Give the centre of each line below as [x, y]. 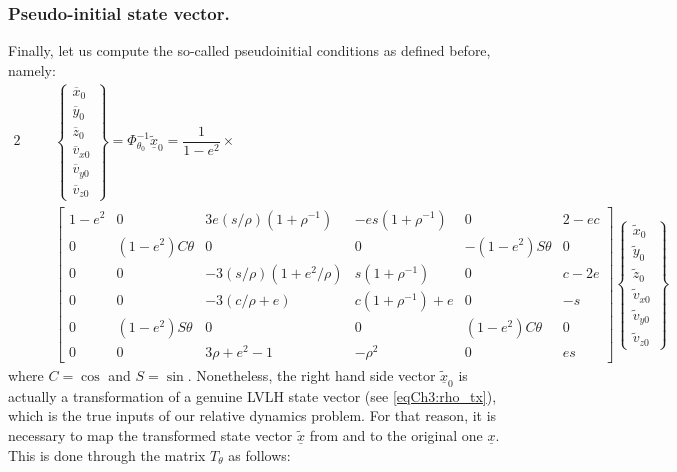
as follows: [259, 454]
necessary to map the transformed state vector [150, 435]
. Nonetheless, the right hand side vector [311, 374]
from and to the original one [396, 435]
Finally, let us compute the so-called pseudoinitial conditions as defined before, [249, 50]
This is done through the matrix [107, 454]
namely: [32, 69]
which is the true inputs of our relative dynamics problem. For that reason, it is [252, 415]
